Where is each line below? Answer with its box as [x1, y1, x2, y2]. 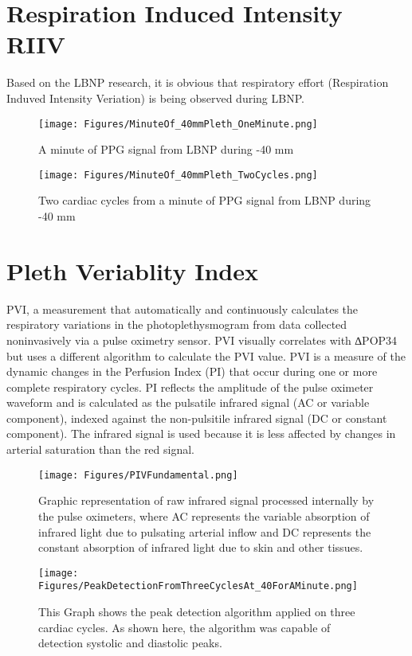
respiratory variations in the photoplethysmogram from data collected [6, 316, 347, 333]
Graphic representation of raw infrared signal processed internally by [38, 492, 375, 509]
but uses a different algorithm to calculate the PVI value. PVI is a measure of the [6, 347, 406, 364]
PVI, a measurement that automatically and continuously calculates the [6, 300, 359, 317]
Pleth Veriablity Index [6, 254, 258, 287]
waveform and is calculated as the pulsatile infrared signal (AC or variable [6, 394, 370, 411]
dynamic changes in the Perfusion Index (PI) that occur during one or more [6, 363, 378, 380]
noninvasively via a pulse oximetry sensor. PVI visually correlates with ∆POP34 [6, 331, 398, 348]
